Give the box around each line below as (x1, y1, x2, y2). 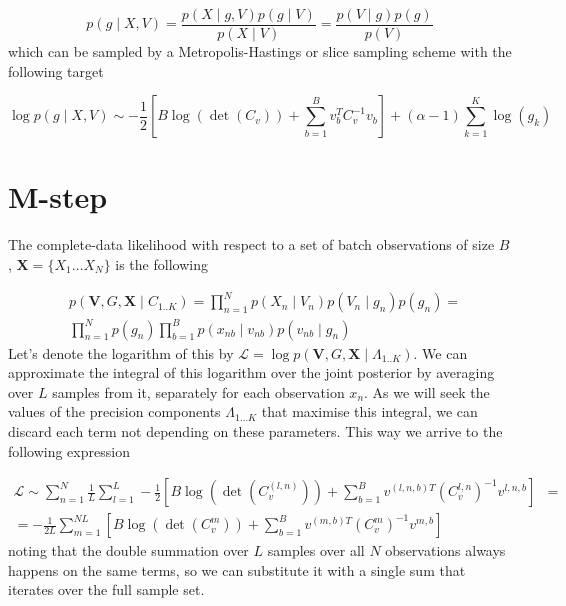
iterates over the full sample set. (8, 579, 205, 600)
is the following (115, 253, 208, 274)
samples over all (267, 540, 365, 561)
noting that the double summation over (8, 540, 249, 561)
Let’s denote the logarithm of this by (8, 342, 234, 363)
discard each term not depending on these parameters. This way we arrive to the (8, 421, 503, 441)
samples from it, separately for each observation (52, 381, 345, 402)
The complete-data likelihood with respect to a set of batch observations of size (8, 234, 495, 255)
